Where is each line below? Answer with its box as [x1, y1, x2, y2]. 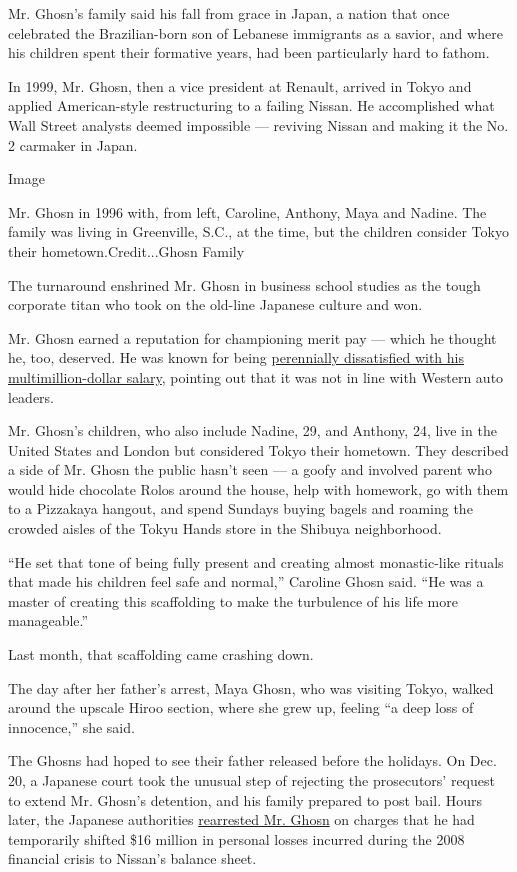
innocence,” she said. [8, 716, 135, 737]
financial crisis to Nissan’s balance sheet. [8, 848, 257, 869]
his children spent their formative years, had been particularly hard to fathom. [8, 42, 490, 63]
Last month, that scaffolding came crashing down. [8, 644, 314, 665]
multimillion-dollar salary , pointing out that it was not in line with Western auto [8, 366, 504, 387]
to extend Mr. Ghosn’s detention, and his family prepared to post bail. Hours [8, 789, 482, 810]
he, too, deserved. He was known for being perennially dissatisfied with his [8, 347, 464, 368]
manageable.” [8, 610, 89, 631]
